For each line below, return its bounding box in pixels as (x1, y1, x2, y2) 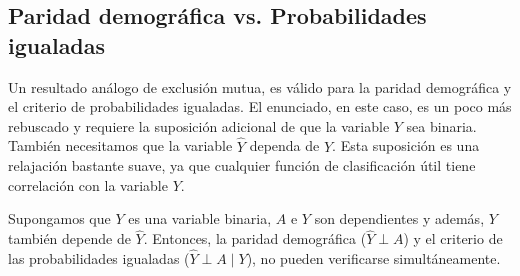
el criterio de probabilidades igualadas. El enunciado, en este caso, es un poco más (8, 96, 512, 117)
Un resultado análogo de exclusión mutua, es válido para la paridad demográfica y (8, 76, 512, 97)
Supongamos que (8, 208, 111, 229)
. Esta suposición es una (332, 135, 480, 156)
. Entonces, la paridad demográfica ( (143, 228, 367, 249)
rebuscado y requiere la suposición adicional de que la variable (8, 115, 390, 136)
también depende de (8, 228, 131, 249)
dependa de (249, 135, 320, 156)
